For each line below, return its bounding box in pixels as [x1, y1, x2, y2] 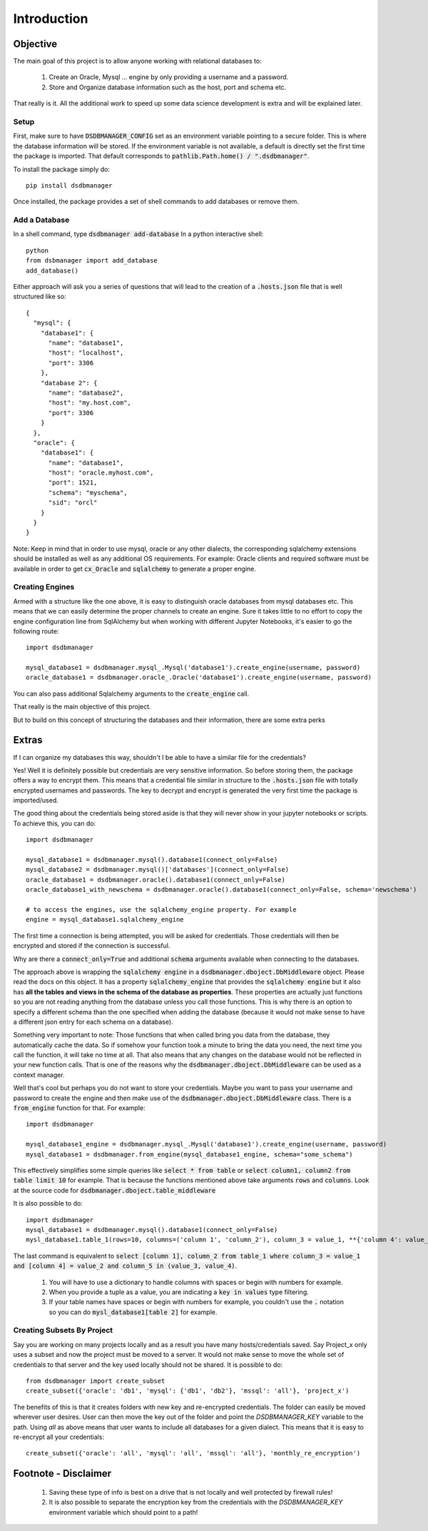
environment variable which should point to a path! [49, 1507, 198, 1516]
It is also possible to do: [13, 1199, 83, 1208]
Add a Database [13, 215, 70, 225]
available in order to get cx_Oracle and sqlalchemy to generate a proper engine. [13, 564, 256, 573]
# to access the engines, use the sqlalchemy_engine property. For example [26, 906, 297, 913]
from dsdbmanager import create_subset [26, 1377, 165, 1385]
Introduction [13, 11, 88, 26]
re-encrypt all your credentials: [13, 1433, 105, 1441]
